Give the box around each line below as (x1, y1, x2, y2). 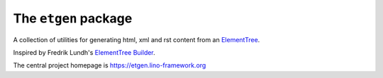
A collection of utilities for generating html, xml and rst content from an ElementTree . (13, 35, 260, 44)
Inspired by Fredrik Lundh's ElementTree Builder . (13, 48, 155, 56)
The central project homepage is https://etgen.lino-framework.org (13, 61, 206, 70)
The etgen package (13, 11, 133, 26)
